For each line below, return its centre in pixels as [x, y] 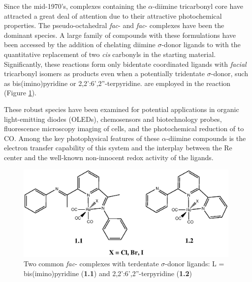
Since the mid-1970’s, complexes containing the [75, 6]
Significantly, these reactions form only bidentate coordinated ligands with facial [125, 64]
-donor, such [229, 73]
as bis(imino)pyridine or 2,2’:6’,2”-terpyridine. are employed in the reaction [117, 83]
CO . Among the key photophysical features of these [82, 138]
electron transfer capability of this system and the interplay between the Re [118, 148]
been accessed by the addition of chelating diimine [80, 44]
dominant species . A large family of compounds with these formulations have [120, 35]
